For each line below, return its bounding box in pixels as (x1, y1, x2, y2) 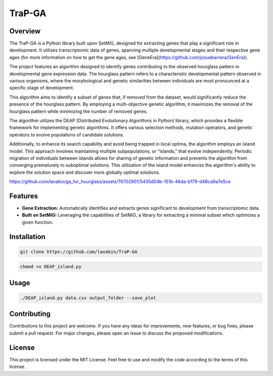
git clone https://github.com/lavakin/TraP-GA (20, 249, 138, 255)
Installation (9, 232, 45, 241)
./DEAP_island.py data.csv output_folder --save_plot (20, 295, 156, 301)
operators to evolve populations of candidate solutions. (9, 131, 124, 137)
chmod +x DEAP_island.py (20, 264, 82, 270)
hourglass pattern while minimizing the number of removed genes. (9, 108, 148, 114)
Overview (9, 27, 41, 35)
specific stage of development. (9, 85, 74, 91)
